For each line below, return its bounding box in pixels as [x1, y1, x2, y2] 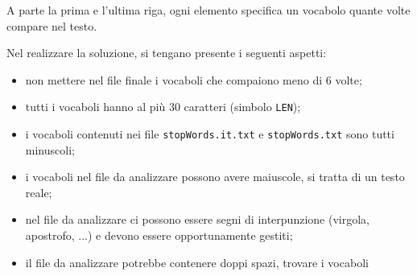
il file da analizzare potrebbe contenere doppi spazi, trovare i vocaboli [25, 253, 369, 270]
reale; [25, 183, 52, 200]
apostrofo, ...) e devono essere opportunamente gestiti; [25, 227, 293, 244]
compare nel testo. [6, 17, 97, 34]
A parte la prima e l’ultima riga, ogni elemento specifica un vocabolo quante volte [6, 2, 411, 18]
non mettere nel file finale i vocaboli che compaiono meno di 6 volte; [25, 71, 362, 88]
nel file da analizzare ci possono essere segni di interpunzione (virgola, [25, 211, 370, 228]
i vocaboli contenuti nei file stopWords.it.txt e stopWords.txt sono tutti [25, 126, 394, 142]
